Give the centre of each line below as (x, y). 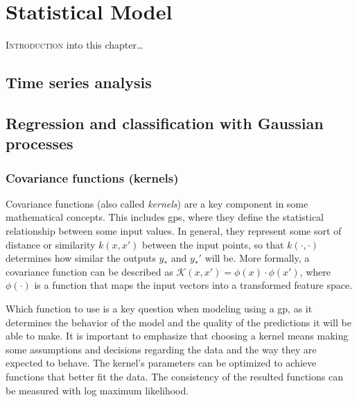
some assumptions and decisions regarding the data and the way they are (161, 349)
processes (40, 143)
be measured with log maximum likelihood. (97, 390)
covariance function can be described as (89, 271)
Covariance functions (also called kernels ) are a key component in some (157, 203)
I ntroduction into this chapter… (75, 45)
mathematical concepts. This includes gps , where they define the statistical (165, 217)
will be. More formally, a (257, 258)
